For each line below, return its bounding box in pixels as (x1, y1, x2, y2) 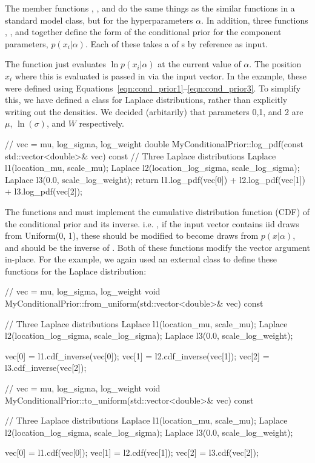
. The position (249, 58, 302, 70)
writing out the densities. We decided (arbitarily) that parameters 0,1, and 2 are (5, 105, 303, 118)
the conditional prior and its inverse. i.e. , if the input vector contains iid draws (5, 217, 299, 230)
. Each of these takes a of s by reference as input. (85, 37, 268, 50)
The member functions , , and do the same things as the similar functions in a (5, 2, 295, 14)
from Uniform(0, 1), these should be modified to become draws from (5, 229, 259, 242)
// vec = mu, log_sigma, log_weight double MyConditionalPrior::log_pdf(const (5, 137, 303, 150)
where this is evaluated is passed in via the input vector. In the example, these (15, 69, 307, 82)
